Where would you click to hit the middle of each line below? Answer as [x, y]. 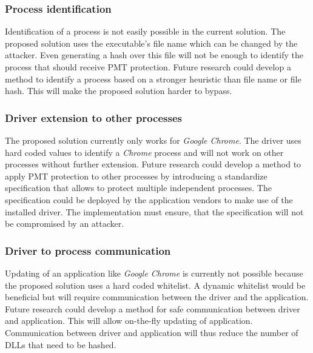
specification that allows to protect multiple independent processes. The [138, 188]
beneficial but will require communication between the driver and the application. [157, 297]
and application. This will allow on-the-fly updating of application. [129, 321]
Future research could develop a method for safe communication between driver [153, 308]
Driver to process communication [88, 250]
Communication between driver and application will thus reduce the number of [152, 332]
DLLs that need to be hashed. [61, 344]
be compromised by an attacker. [65, 224]
